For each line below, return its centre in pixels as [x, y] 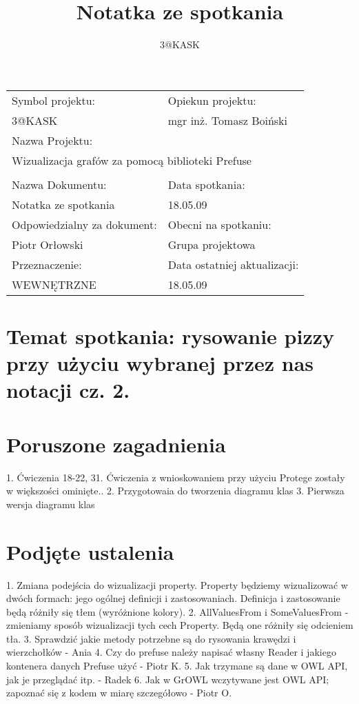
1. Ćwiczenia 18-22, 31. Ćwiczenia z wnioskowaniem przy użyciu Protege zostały [176, 477]
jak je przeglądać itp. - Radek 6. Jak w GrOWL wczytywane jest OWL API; [168, 679]
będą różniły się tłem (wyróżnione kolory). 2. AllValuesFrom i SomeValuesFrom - [177, 611]
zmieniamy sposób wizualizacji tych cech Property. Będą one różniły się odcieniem [180, 625]
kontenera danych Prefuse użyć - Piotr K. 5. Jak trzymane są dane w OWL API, [177, 666]
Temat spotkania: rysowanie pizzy [171, 335]
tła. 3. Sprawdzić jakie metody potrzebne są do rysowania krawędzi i [151, 638]
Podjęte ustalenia [90, 551]
